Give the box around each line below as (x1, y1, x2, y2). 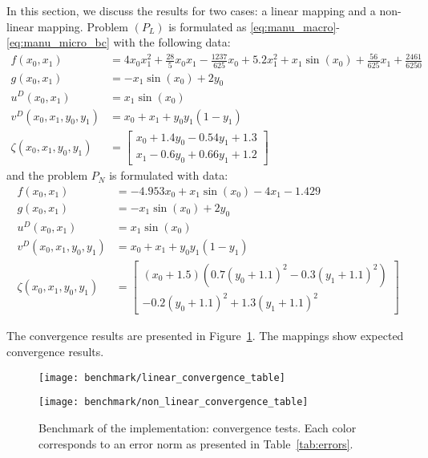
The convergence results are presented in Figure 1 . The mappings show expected (6, 327, 404, 344)
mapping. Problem (37, 18, 128, 34)
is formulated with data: (109, 167, 228, 184)
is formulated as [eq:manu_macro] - (168, 18, 340, 34)
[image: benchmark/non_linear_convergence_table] (38, 396, 309, 408)
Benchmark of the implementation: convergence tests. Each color (38, 419, 357, 436)
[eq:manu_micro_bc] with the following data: (6, 34, 231, 51)
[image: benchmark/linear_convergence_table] (38, 371, 285, 383)
